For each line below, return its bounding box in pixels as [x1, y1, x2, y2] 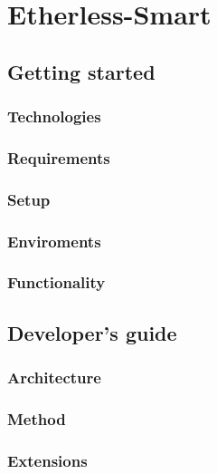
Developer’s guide [7, 318, 177, 346]
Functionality [7, 271, 106, 294]
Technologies [7, 105, 101, 128]
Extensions [7, 449, 88, 471]
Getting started [7, 57, 156, 85]
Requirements [7, 146, 110, 169]
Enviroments [7, 229, 101, 252]
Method [7, 407, 66, 430]
